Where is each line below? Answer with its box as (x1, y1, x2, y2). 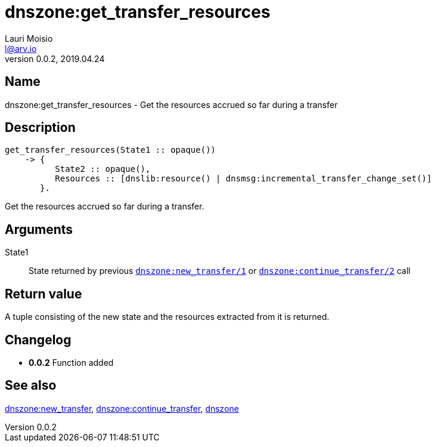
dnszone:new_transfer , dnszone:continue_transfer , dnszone (5, 403, 239, 414)
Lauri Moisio (5, 33, 53, 44)
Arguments (5, 221, 73, 237)
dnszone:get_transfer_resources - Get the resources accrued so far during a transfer (5, 99, 338, 110)
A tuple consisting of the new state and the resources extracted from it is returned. (5, 312, 330, 322)
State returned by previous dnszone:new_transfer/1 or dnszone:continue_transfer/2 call (29, 266, 411, 276)
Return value (5, 286, 82, 301)
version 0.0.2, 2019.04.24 (5, 53, 105, 64)
